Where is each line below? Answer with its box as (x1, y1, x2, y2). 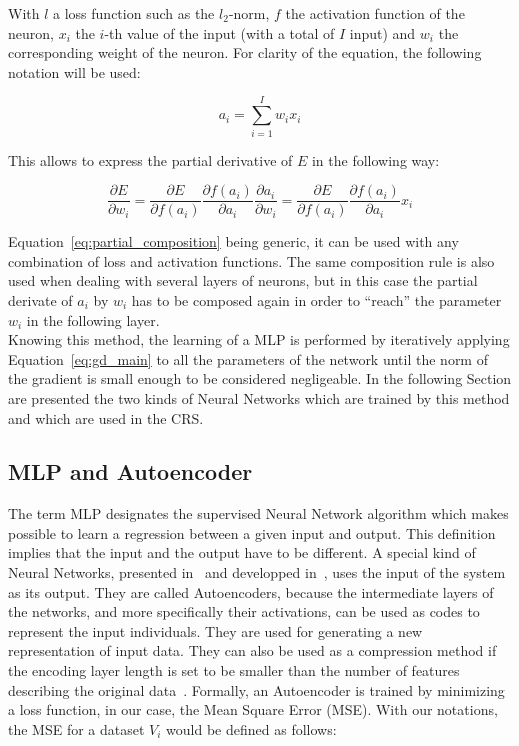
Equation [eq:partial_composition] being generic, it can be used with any (8, 231, 459, 252)
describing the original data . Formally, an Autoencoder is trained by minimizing (8, 679, 505, 700)
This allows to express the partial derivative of (8, 149, 293, 170)
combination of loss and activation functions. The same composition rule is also (8, 250, 495, 271)
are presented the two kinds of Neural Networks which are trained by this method (8, 387, 510, 408)
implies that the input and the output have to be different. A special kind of (8, 542, 476, 563)
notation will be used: (8, 61, 141, 82)
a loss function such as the (53, 3, 215, 23)
